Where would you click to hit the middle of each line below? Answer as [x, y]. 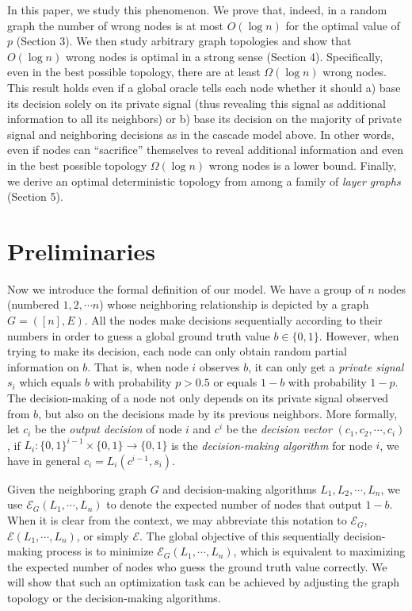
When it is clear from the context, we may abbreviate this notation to [177, 520]
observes [219, 366]
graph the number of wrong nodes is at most [115, 25]
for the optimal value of [343, 25]
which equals [50, 382]
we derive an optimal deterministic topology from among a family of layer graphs [204, 181]
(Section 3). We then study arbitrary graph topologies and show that [184, 41]
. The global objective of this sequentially [239, 535]
